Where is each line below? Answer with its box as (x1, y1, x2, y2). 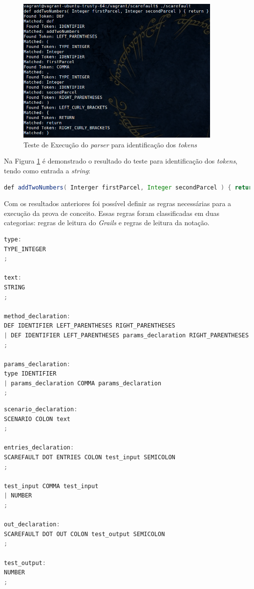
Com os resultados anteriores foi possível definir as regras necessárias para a (4, 198, 232, 209)
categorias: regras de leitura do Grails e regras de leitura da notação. (4, 217, 210, 228)
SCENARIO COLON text (4, 415, 71, 423)
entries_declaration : (4, 444, 74, 451)
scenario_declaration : (4, 406, 78, 413)
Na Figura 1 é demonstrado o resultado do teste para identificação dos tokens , (4, 156, 238, 166)
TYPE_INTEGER (4, 245, 46, 253)
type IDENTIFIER (4, 370, 57, 377)
